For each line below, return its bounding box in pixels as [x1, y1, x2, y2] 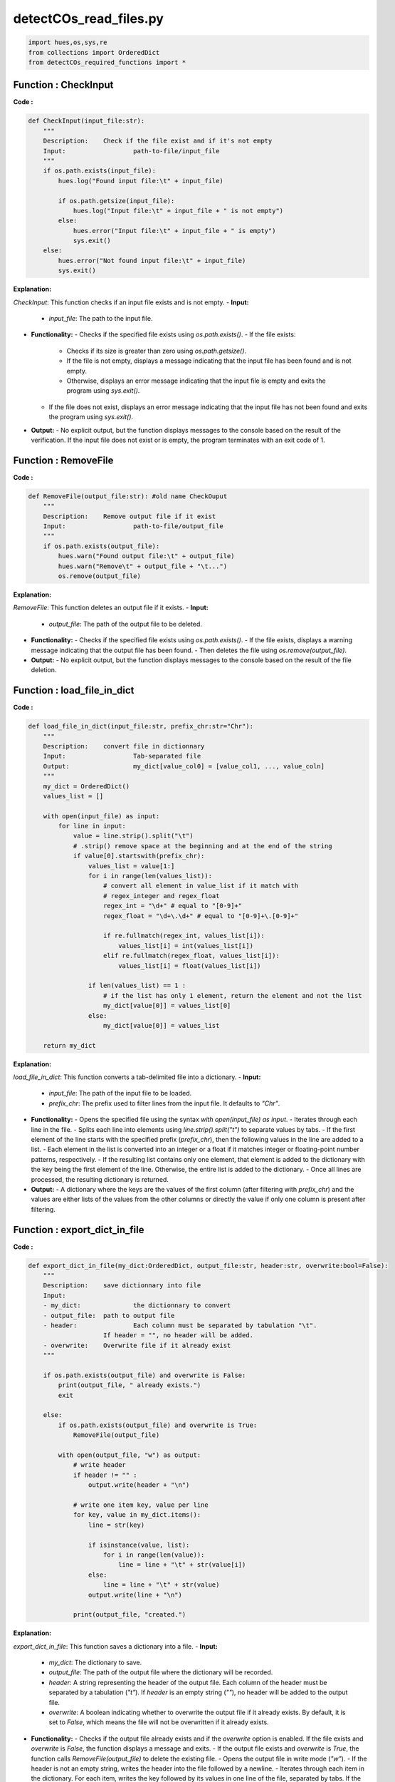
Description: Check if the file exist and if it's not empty [43, 137, 273, 145]
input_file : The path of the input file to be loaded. [48, 1089, 192, 1098]
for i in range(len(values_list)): [88, 872, 213, 880]
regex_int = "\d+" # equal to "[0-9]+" [103, 902, 243, 910]
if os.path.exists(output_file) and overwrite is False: [43, 1371, 246, 1379]
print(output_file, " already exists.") [58, 1381, 201, 1389]
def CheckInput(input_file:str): [28, 117, 145, 125]
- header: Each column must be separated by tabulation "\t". [43, 1321, 317, 1329]
